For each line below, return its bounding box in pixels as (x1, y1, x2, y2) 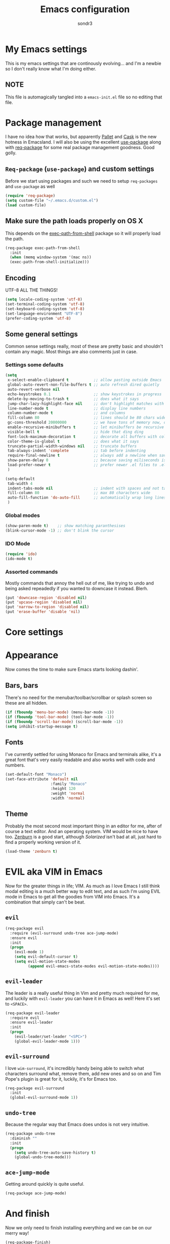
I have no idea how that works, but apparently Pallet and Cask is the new (5, 133, 157, 140)
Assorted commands (5, 568, 58, 575)
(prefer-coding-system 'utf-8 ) (5, 316, 71, 321)
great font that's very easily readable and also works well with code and (5, 757, 155, 763)
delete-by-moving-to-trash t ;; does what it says (7, 396, 139, 401)
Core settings (5, 627, 63, 638)
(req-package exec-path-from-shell (5, 245, 80, 251)
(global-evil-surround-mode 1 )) (10, 1095, 78, 1100)
